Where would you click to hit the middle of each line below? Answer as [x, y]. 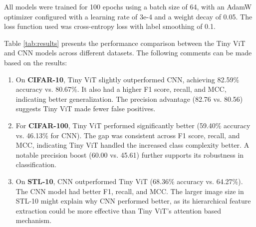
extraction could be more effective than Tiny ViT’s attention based [119, 210]
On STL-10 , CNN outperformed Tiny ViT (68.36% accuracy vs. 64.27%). [129, 181]
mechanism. [34, 220]
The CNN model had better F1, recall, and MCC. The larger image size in [130, 191]
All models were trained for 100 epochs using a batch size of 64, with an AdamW [128, 6]
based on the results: [36, 62]
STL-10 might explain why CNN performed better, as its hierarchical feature [133, 201]
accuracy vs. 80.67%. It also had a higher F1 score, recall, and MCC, [121, 89]
